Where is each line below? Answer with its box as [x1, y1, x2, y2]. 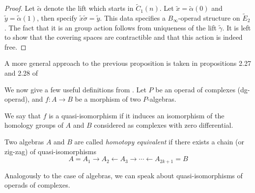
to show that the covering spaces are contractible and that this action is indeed [4, 32, 243, 42]
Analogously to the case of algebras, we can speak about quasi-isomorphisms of [4, 170, 243, 180]
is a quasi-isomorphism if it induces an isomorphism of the [49, 110, 225, 120]
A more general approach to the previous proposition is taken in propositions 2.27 [4, 58, 251, 68]
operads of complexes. [4, 180, 70, 190]
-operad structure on [178, 13, 240, 23]
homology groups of [4, 120, 63, 130]
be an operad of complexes [155, 84, 235, 94]
